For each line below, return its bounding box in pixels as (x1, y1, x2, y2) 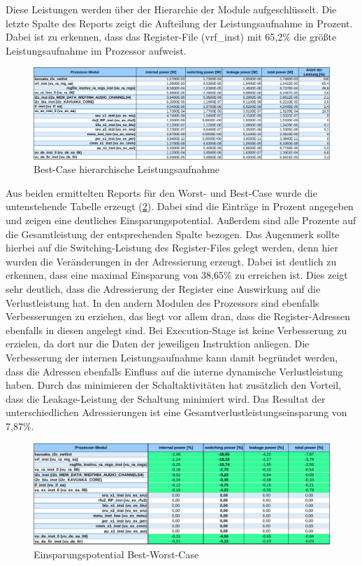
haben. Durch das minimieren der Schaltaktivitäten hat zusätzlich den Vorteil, (6, 378, 342, 392)
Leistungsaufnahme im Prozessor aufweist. (6, 43, 187, 57)
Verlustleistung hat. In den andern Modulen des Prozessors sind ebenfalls (6, 295, 319, 310)
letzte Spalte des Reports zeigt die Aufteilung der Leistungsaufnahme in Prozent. (6, 15, 353, 30)
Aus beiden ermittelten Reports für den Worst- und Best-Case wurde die (6, 185, 317, 200)
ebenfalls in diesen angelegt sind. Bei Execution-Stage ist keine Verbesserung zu (6, 322, 347, 337)
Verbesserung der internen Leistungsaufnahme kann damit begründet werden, (6, 350, 338, 364)
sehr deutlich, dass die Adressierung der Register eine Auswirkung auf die (6, 281, 321, 296)
